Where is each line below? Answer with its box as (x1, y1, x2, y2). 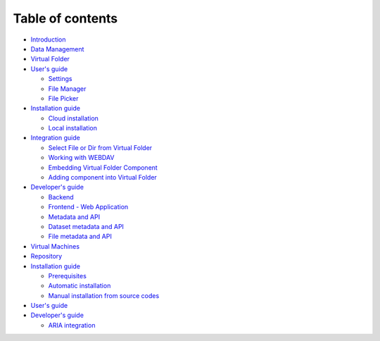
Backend (48, 192, 74, 201)
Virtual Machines (30, 242, 80, 250)
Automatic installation (48, 282, 111, 290)
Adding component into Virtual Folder (48, 173, 158, 182)
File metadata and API (48, 232, 112, 241)
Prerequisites (48, 271, 87, 280)
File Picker (48, 94, 79, 102)
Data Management (30, 44, 84, 53)
